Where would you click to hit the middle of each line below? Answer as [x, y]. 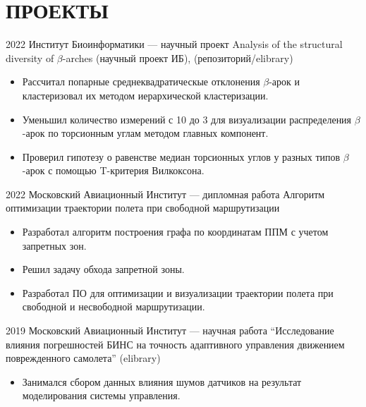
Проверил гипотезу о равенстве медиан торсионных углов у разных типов [181, 156]
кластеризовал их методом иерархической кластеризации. [145, 95]
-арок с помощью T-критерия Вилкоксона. [113, 170]
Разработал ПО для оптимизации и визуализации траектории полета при [178, 292]
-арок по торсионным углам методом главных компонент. [145, 133]
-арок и [285, 81]
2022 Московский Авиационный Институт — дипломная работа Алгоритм [165, 194]
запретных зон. [54, 245]
